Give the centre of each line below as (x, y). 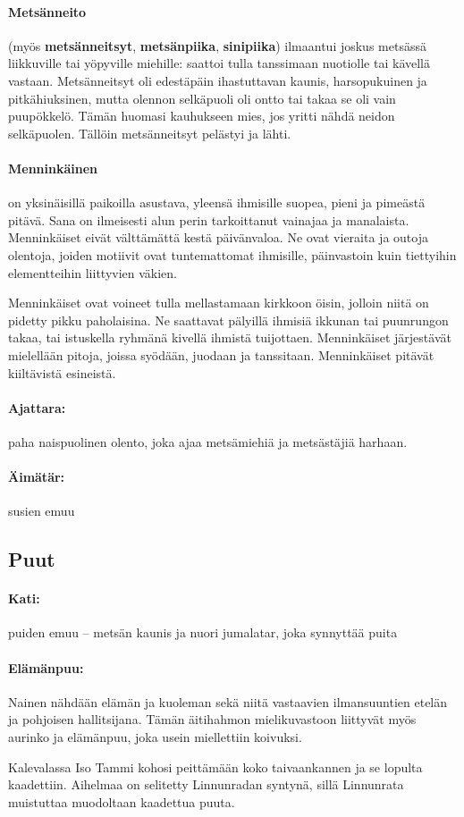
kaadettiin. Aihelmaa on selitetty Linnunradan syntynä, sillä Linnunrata (206, 784)
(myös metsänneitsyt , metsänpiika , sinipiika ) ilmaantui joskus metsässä (217, 45)
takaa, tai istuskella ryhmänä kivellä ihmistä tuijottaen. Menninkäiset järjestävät (230, 337)
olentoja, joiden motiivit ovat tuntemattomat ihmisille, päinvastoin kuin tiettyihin (232, 254)
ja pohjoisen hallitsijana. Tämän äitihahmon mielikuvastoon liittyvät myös (212, 719)
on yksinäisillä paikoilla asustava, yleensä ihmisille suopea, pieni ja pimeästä (217, 202)
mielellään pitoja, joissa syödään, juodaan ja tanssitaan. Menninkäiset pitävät (221, 354)
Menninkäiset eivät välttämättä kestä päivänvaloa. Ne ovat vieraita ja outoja (218, 237)
